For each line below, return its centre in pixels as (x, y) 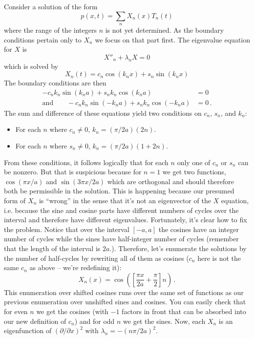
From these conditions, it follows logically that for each (86, 162)
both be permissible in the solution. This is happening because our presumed (119, 191)
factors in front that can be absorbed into (184, 311)
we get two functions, (194, 172)
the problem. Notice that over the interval (67, 229)
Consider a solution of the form (51, 6)
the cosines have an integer (199, 229)
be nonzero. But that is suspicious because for (73, 172)
